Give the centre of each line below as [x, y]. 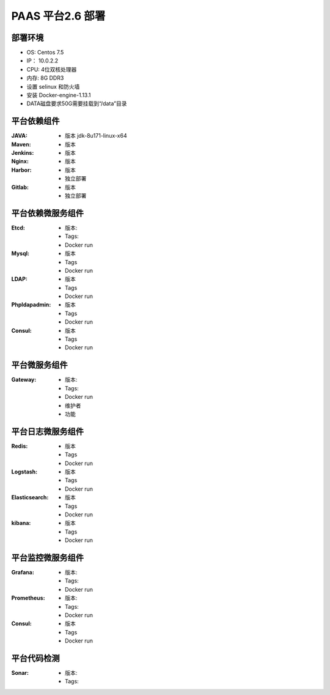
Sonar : [20, 673]
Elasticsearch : [30, 497]
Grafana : [23, 572]
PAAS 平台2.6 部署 [58, 16]
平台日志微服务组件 [47, 431]
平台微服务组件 [39, 365]
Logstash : [24, 472]
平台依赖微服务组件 [47, 213]
